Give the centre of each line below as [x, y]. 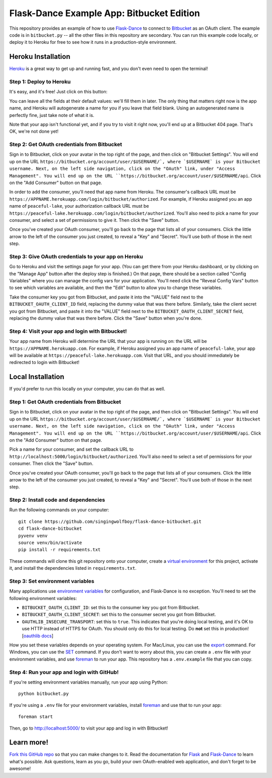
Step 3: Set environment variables [52, 581]
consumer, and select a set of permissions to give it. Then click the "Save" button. [94, 220]
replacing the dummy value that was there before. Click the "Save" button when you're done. [106, 318]
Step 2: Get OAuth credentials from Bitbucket [66, 145]
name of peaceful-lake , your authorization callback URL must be [79, 206]
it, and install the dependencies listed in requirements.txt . [73, 568]
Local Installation [37, 377]
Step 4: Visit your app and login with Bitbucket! [68, 331]
